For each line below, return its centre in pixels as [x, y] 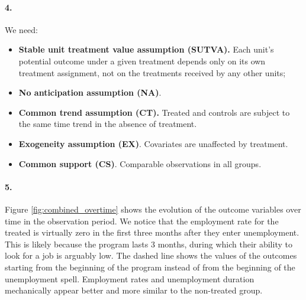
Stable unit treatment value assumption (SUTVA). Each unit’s [146, 49]
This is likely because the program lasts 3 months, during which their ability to [149, 244]
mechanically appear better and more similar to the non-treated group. [134, 290]
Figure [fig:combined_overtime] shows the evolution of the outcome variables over [153, 209]
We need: [21, 29]
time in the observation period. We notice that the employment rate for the [142, 221]
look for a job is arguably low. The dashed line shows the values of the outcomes [151, 255]
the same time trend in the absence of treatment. [108, 124]
